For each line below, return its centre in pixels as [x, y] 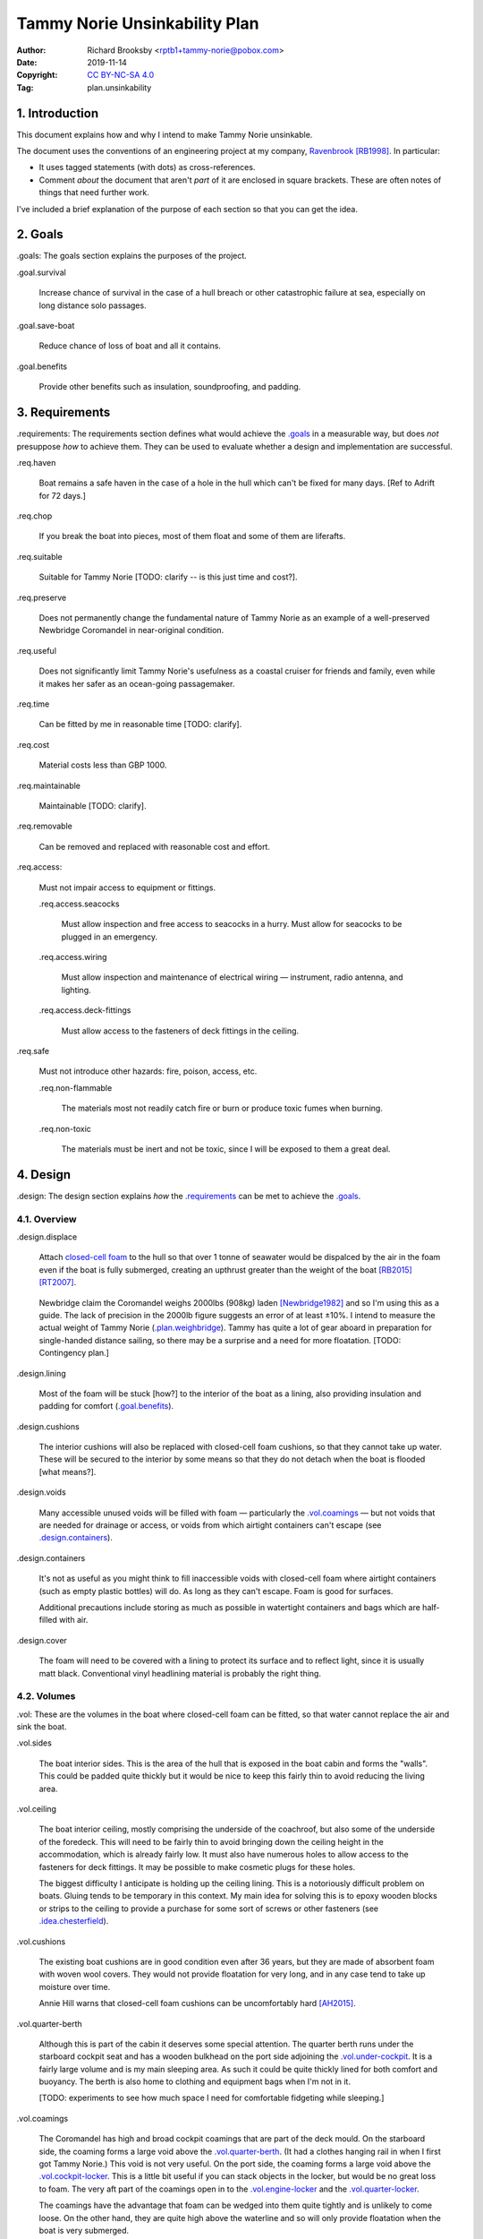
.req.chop [34, 516]
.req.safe [33, 1051]
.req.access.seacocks [79, 904]
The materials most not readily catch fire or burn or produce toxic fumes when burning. [222, 1108]
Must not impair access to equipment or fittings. [127, 888]
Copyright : [37, 75]
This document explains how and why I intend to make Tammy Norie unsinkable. [165, 134]
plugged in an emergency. [110, 937]
